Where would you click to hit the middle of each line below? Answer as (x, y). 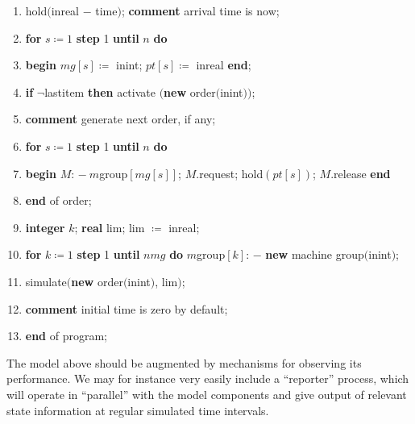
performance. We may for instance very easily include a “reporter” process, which (208, 378)
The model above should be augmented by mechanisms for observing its (184, 362)
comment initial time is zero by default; (127, 308)
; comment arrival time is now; (200, 10)
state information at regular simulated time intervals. (138, 410)
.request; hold (230, 173)
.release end (361, 173)
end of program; (66, 336)
